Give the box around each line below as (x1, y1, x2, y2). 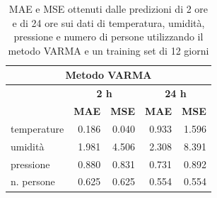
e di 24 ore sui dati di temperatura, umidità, (12, 15, 205, 30)
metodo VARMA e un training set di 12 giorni (8, 43, 209, 57)
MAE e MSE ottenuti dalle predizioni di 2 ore (8, 1, 209, 16)
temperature (11, 121, 64, 136)
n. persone (11, 174, 55, 189)
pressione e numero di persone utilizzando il (13, 29, 204, 44)
